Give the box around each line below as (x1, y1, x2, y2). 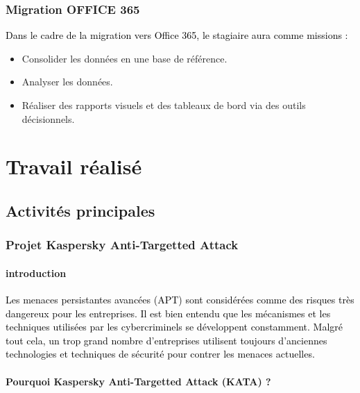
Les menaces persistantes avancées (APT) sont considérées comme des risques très (6, 292, 354, 306)
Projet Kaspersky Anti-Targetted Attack (6, 236, 239, 253)
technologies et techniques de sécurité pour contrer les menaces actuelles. (6, 346, 315, 361)
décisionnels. (22, 111, 75, 126)
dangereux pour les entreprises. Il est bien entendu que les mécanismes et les (6, 306, 331, 320)
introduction (6, 265, 67, 280)
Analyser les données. (22, 74, 113, 89)
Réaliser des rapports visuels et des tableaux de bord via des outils (22, 98, 306, 112)
